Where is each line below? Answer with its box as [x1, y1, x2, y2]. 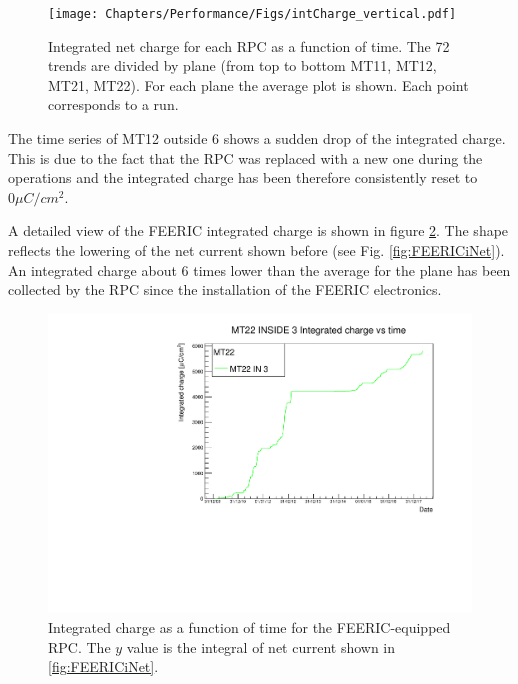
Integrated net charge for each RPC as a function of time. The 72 [48, 35, 450, 56]
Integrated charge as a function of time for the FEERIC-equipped [48, 617, 451, 638]
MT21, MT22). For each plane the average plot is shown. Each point [48, 74, 469, 95]
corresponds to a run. [48, 94, 179, 115]
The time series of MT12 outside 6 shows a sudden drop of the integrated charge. [8, 128, 506, 149]
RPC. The [48, 636, 111, 657]
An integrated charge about [8, 259, 177, 280]
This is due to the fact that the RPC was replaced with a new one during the [8, 147, 483, 168]
